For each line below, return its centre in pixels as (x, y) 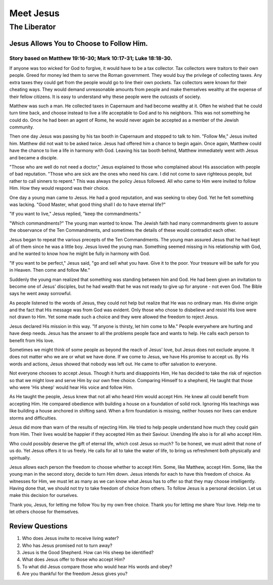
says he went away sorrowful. (40, 294)
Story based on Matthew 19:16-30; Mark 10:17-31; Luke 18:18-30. (91, 58)
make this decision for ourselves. (44, 495)
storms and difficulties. (33, 418)
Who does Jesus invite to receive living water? (70, 538)
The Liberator (33, 27)
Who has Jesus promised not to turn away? (67, 545)
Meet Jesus (35, 13)
